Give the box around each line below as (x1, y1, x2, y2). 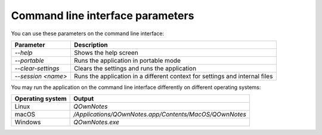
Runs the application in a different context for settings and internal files (73, 72, 273, 80)
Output (73, 94, 94, 103)
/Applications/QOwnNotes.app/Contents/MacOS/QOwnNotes (73, 111, 247, 119)
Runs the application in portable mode (73, 56, 181, 65)
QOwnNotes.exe (73, 118, 119, 127)
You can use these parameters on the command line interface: (11, 30, 164, 37)
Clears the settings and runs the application (73, 64, 197, 72)
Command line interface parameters (11, 9, 194, 22)
